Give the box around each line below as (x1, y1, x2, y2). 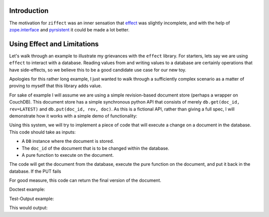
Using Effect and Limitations (9, 40, 99, 48)
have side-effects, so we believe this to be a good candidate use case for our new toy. (9, 67, 187, 73)
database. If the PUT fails (9, 168, 62, 174)
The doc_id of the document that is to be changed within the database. (21, 145, 169, 151)
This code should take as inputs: (9, 129, 76, 135)
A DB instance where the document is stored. (21, 138, 114, 144)
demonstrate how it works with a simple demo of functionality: (9, 112, 137, 119)
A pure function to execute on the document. (21, 152, 114, 158)
